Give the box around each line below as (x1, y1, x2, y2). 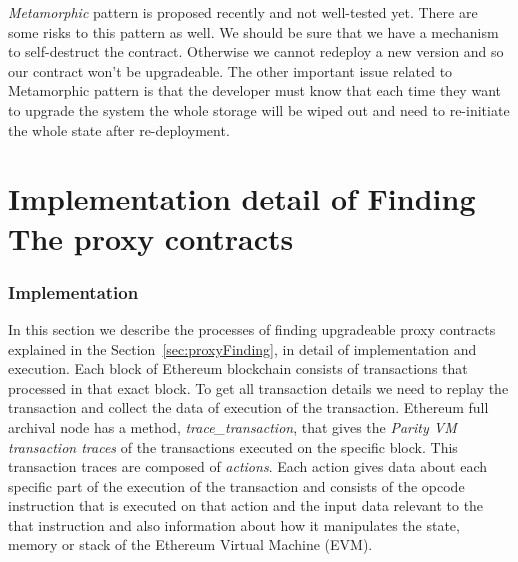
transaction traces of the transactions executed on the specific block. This (8, 436, 458, 457)
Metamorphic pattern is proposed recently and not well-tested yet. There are (8, 2, 478, 22)
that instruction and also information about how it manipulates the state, (8, 514, 460, 535)
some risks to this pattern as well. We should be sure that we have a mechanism (8, 21, 499, 42)
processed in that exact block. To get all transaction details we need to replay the (8, 377, 509, 398)
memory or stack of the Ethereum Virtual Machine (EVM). (8, 534, 373, 555)
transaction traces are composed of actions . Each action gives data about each (8, 456, 488, 477)
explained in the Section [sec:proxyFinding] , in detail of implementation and (8, 338, 477, 359)
